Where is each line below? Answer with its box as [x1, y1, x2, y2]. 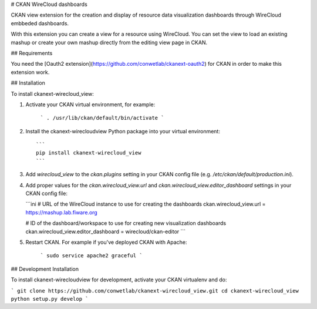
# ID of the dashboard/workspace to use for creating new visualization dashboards [25, 220, 226, 227]
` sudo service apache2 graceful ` [40, 253, 143, 259]
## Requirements [11, 49, 53, 56]
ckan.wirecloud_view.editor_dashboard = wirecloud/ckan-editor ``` [25, 228, 186, 235]
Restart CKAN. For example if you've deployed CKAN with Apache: [25, 239, 187, 246]
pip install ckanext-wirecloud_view [36, 150, 141, 156]
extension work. [11, 68, 50, 76]
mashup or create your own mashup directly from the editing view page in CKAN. [11, 39, 208, 46]
